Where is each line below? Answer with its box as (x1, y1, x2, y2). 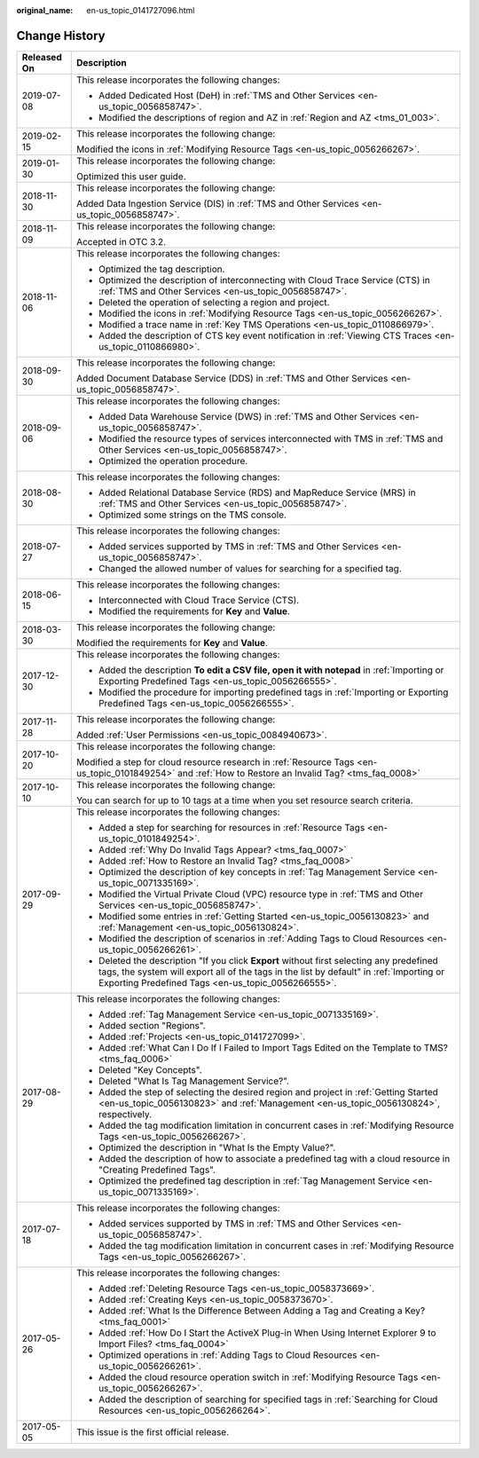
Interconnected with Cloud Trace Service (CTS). (98, 594, 300, 606)
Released (21, 51, 62, 63)
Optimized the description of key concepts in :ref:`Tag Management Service (98, 865, 416, 878)
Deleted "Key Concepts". (98, 1063, 203, 1076)
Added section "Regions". (98, 1019, 206, 1031)
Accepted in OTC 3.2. (75, 235, 167, 248)
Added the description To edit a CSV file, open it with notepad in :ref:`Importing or (98, 664, 444, 676)
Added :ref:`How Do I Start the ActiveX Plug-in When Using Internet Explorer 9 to (98, 1327, 436, 1339)
